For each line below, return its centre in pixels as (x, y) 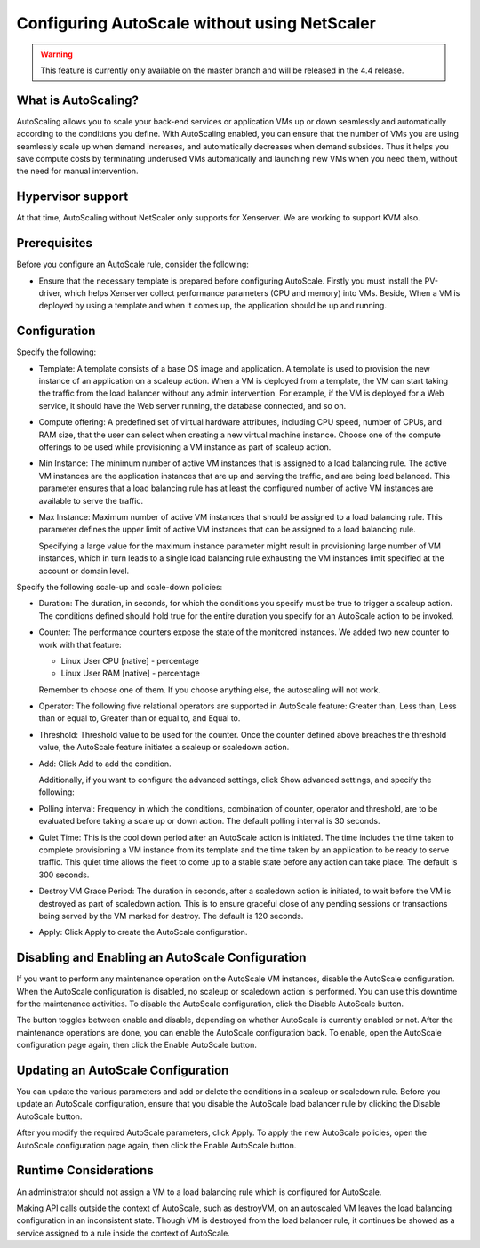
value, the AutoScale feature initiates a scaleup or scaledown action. (164, 748)
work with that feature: (80, 644)
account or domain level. (84, 571)
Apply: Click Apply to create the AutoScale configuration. (143, 932)
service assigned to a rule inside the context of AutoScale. (123, 1233)
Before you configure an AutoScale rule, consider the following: (132, 264)
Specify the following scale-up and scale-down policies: (120, 587)
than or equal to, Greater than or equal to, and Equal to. (140, 718)
